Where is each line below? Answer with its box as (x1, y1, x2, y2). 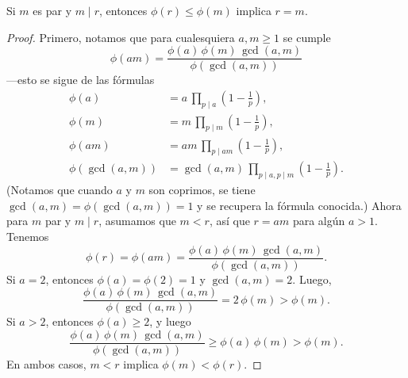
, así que (209, 212, 250, 229)
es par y (33, 2, 72, 18)
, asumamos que (98, 212, 176, 229)
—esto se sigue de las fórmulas (6, 71, 155, 88)
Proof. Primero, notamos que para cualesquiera (6, 29, 235, 45)
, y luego (149, 313, 191, 330)
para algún (292, 212, 345, 229)
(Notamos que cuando (6, 181, 113, 198)
